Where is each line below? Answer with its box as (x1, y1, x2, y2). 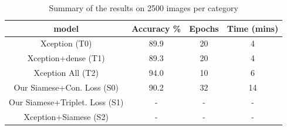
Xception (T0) (40, 37, 92, 49)
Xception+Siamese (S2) (23, 110, 109, 122)
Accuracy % (131, 22, 181, 34)
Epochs (189, 22, 219, 34)
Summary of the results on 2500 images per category (49, 2, 238, 14)
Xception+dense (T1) (27, 52, 105, 64)
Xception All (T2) (33, 66, 99, 79)
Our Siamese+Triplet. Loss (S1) (9, 95, 124, 108)
